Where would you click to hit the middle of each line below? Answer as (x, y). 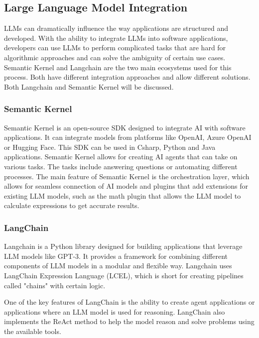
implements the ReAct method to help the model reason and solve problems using (129, 321)
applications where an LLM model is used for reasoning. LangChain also (115, 311)
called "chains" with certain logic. (55, 285)
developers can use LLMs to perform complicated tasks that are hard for (115, 48)
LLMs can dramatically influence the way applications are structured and (116, 28)
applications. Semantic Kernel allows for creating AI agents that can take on (121, 157)
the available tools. (33, 331)
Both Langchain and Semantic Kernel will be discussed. (89, 86)
